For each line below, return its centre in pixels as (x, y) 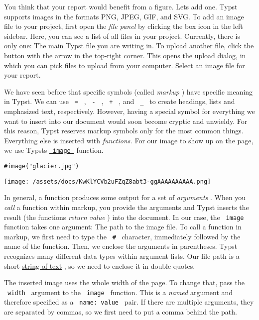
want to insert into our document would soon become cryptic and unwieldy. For (126, 121)
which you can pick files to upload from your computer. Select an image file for (125, 65)
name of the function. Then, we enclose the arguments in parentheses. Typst (121, 246)
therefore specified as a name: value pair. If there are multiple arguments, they (129, 302)
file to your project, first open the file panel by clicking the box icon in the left (124, 26)
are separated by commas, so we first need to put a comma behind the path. (121, 312)
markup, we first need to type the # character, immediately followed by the (122, 236)
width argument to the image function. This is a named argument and (120, 292)
